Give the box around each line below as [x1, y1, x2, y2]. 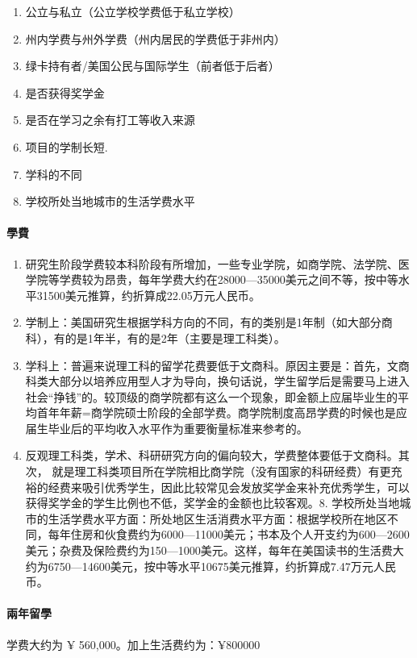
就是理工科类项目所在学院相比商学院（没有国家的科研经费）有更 [52, 463, 391, 480]
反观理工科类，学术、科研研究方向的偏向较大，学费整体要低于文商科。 [25, 447, 398, 464]
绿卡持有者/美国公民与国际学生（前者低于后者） [25, 57, 280, 74]
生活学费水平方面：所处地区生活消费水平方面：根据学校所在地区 [48, 510, 387, 527]
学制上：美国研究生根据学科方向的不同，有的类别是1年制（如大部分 [25, 314, 382, 331]
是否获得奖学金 [25, 84, 105, 101]
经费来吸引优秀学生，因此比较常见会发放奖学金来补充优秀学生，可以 [48, 478, 410, 495]
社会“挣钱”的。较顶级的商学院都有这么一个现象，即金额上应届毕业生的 [25, 388, 398, 405]
